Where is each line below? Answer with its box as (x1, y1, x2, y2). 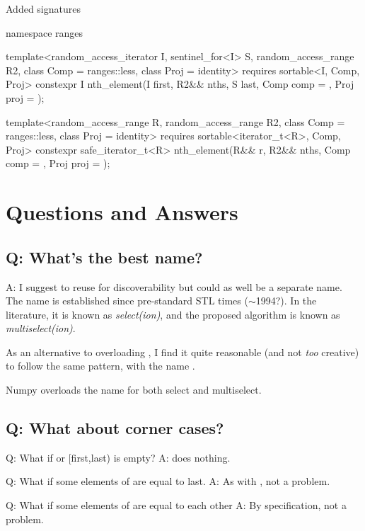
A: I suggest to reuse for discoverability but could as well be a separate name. (6, 279, 342, 294)
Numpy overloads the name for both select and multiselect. (6, 382, 262, 397)
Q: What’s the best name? (6, 246, 203, 268)
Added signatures (6, 1, 81, 16)
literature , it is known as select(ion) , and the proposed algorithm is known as (6, 307, 340, 321)
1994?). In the (255, 293, 317, 308)
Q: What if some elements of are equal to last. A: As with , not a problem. (6, 474, 330, 489)
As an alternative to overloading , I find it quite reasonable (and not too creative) (6, 344, 359, 359)
